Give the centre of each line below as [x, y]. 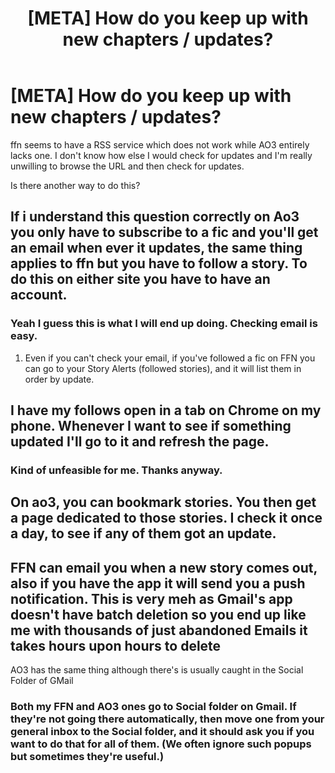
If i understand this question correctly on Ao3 [155, 217]
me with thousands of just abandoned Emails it [159, 630]
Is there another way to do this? [75, 185]
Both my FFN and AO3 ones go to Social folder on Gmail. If [153, 707]
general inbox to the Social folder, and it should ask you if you [162, 732]
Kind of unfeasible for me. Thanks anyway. [116, 470]
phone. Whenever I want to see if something [151, 426]
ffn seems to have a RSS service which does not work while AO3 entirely [160, 144]
